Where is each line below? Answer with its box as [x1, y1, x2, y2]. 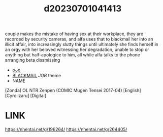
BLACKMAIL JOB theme [12, 73, 61, 79]
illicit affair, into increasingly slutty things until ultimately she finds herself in [5, 42, 159, 47]
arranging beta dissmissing [5, 57, 61, 63]
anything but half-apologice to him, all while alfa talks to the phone [5, 52, 140, 58]
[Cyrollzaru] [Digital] [5, 92, 47, 99]
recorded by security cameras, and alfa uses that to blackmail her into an [5, 36, 154, 42]
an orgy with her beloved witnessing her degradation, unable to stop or [5, 46, 149, 52]
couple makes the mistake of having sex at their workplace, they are [5, 31, 144, 37]
